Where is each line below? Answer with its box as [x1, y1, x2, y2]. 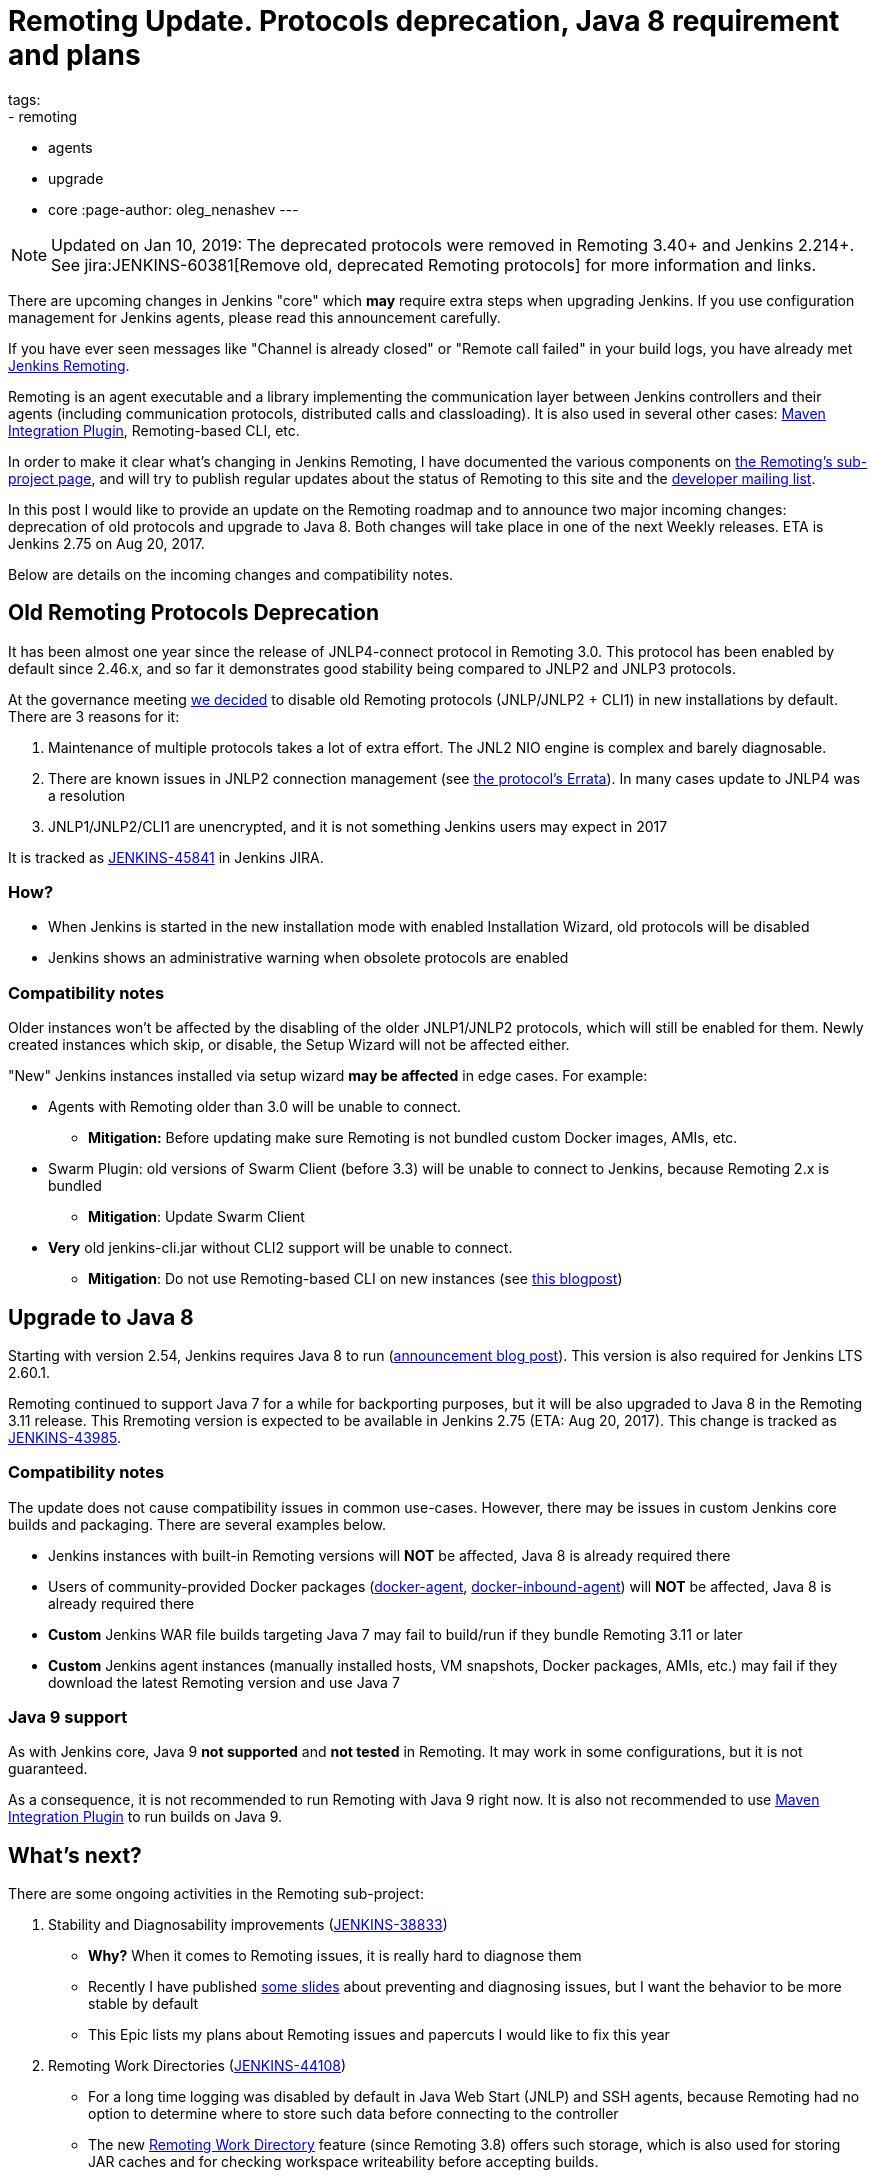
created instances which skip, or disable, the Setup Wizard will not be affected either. [8, 1036, 570, 1054]
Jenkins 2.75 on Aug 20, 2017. [8, 534, 205, 552]
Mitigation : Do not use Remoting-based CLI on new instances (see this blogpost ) [88, 1270, 623, 1288]
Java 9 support [8, 1707, 128, 1728]
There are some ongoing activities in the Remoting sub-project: [8, 1885, 424, 1903]
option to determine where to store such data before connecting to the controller [88, 2105, 619, 2123]
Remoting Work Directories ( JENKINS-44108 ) [48, 2057, 347, 2075]
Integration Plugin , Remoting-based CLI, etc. [8, 421, 300, 439]
